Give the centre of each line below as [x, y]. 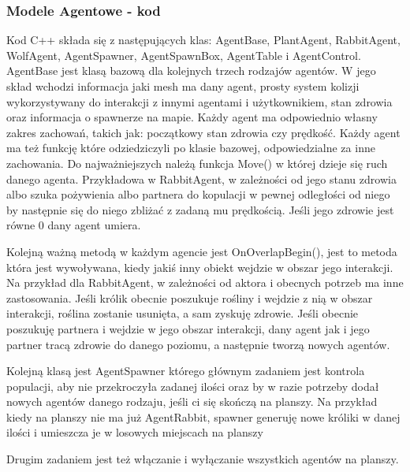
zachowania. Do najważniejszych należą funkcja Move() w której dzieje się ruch [197, 163]
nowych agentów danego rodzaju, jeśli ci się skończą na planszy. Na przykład [192, 401]
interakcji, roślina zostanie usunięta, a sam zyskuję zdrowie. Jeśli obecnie [183, 313]
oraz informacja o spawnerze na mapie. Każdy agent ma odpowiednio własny [192, 117]
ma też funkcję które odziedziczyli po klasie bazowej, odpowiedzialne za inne [191, 148]
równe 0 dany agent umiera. [74, 225]
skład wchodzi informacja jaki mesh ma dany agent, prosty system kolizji [183, 86]
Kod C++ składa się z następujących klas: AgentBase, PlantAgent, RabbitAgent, [203, 40]
